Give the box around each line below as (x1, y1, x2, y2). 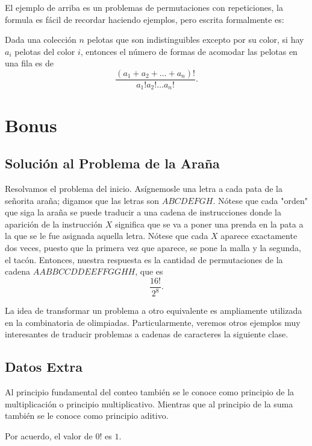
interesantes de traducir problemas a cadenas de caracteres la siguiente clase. (5, 328, 289, 340)
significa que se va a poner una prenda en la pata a (114, 217, 304, 230)
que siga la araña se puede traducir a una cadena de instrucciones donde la (5, 206, 281, 218)
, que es (135, 265, 163, 278)
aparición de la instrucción (5, 217, 102, 230)
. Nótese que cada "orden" (213, 194, 308, 206)
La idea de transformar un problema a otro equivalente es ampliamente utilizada (5, 304, 302, 317)
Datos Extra (5, 357, 83, 376)
